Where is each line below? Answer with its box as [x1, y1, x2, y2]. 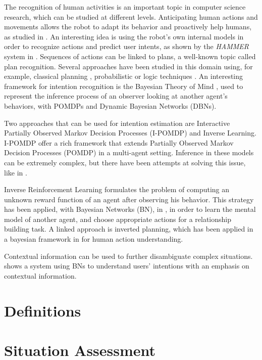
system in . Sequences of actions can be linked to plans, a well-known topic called [4, 51, 256, 61]
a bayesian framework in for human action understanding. [4, 234, 183, 244]
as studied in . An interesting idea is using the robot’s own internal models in [4, 31, 244, 41]
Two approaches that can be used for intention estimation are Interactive [4, 117, 230, 128]
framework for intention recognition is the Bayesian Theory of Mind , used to [4, 80, 243, 91]
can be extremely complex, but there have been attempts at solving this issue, [4, 157, 246, 167]
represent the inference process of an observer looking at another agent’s [4, 91, 228, 101]
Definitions [4, 300, 81, 321]
